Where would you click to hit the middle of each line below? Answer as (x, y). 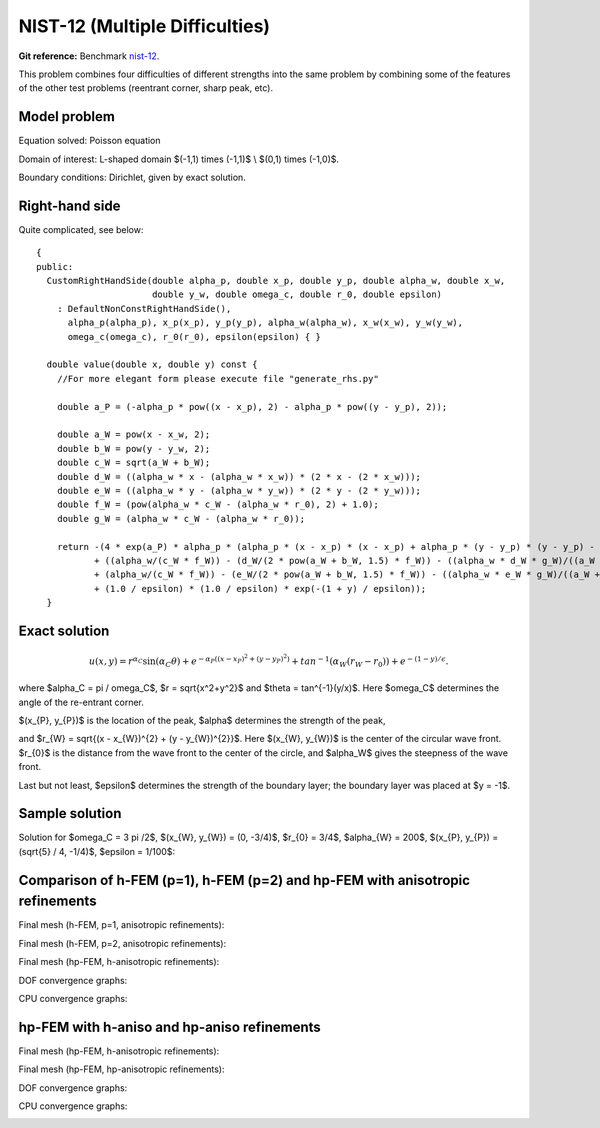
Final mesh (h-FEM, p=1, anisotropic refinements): (121, 925)
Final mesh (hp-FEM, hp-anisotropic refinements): (121, 1069)
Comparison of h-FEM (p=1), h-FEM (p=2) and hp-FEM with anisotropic (244, 880)
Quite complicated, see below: (81, 229)
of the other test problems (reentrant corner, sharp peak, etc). (146, 88)
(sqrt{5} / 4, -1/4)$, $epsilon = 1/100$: (96, 851)
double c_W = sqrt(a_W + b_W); (133, 463)
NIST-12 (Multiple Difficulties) (144, 26)
